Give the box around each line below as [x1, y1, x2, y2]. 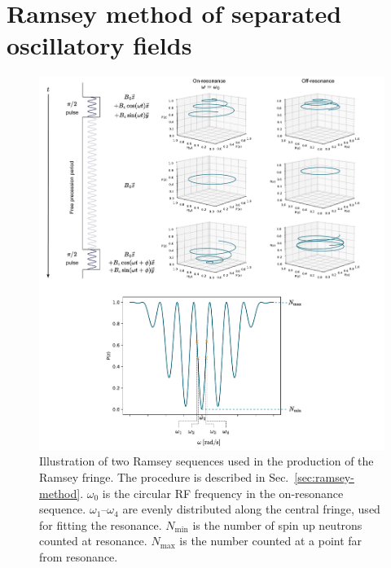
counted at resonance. [39, 532, 147, 549]
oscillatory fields [7, 28, 192, 62]
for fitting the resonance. [39, 516, 162, 533]
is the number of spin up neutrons [192, 516, 362, 533]
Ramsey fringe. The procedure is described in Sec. [39, 468, 289, 485]
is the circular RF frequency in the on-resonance [102, 484, 344, 501]
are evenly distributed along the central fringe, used [122, 500, 380, 518]
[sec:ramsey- [294, 468, 354, 485]
